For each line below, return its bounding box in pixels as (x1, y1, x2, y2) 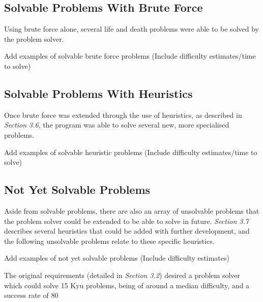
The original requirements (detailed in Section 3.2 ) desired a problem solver (4, 269, 240, 280)
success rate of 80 (4, 290, 59, 300)
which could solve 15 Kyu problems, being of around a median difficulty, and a (4, 280, 250, 290)
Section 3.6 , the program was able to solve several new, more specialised (4, 119, 229, 130)
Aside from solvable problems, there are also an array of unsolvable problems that (4, 205, 259, 216)
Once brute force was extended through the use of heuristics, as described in (4, 109, 242, 120)
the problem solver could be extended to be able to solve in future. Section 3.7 (4, 215, 249, 226)
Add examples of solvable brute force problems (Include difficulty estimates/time (4, 51, 256, 61)
